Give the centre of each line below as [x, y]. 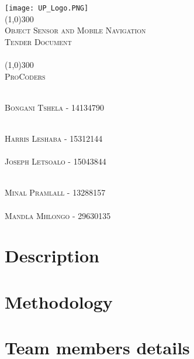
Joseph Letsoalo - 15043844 [56, 161]
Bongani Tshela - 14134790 [55, 107]
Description [52, 256]
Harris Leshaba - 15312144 [54, 138]
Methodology [59, 301]
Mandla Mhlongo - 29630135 [58, 215]
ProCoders [25, 76]
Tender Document [38, 41]
